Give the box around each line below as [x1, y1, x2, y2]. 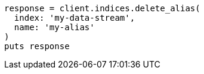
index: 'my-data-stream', [14, 13, 135, 22]
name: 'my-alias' [14, 22, 95, 32]
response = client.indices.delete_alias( [4, 4, 200, 13]
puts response [4, 41, 70, 51]
